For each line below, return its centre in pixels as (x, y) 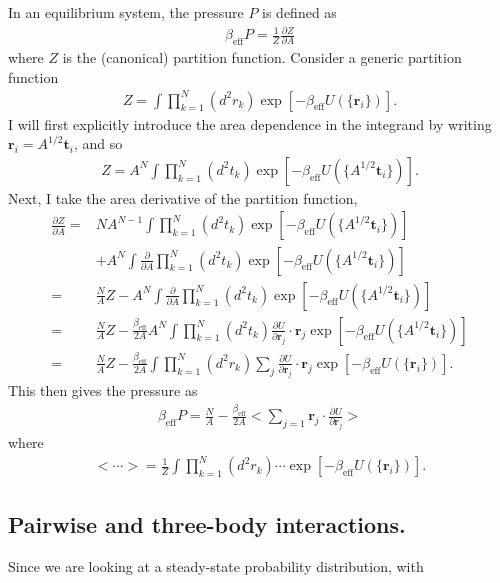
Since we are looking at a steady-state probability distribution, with (216, 565)
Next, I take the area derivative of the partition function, (183, 197)
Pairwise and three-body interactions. (207, 523)
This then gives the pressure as (103, 390)
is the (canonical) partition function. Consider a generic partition (262, 56)
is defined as (299, 12)
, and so (98, 143)
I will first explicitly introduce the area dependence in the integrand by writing (250, 123)
